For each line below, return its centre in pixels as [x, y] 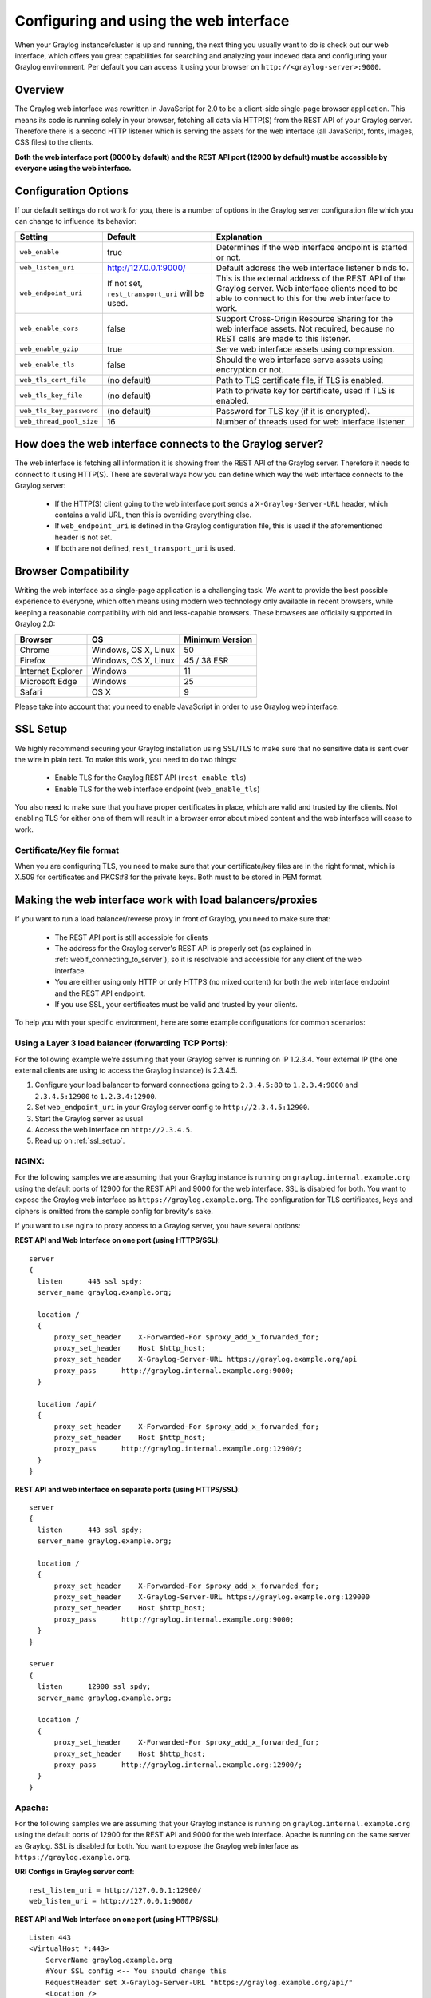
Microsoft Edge [48, 681]
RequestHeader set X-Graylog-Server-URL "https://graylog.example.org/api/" [199, 1982]
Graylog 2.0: [35, 624]
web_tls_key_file [51, 396]
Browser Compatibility [72, 571]
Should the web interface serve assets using [299, 360]
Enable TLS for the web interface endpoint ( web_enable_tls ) [157, 789]
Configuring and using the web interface [152, 21]
